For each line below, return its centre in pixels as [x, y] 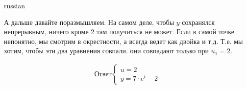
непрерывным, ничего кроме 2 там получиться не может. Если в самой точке [119, 32]
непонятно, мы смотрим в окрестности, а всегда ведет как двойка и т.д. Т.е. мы [123, 41]
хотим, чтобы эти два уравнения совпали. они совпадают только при [106, 51]
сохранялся [198, 22]
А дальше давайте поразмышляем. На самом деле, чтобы [89, 22]
